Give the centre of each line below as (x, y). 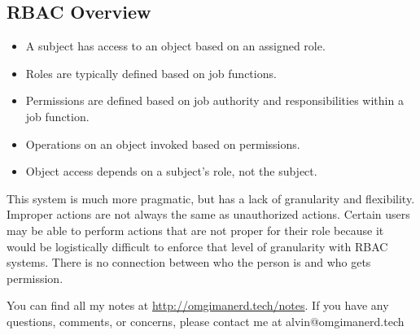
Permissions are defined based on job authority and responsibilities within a (214, 100)
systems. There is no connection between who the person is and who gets (189, 262)
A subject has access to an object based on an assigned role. (175, 46)
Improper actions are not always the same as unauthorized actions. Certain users (208, 214)
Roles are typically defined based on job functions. (151, 73)
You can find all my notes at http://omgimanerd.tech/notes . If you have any (198, 305)
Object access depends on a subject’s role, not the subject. (171, 171)
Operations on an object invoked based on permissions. (163, 144)
